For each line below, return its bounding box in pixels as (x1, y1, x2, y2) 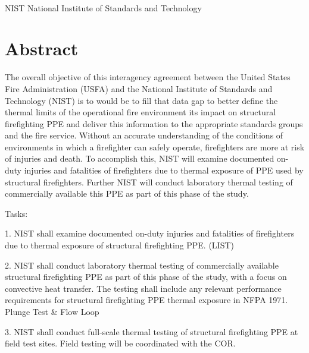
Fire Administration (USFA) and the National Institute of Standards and (5, 82, 273, 94)
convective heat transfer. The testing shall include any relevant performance (5, 282, 282, 294)
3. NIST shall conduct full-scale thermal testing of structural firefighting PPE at (5, 325, 298, 338)
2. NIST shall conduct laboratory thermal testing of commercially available (5, 259, 279, 271)
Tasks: (5, 207, 28, 219)
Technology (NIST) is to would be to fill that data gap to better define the (5, 94, 278, 106)
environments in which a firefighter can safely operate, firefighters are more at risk (5, 140, 305, 153)
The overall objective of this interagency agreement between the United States (5, 71, 291, 83)
